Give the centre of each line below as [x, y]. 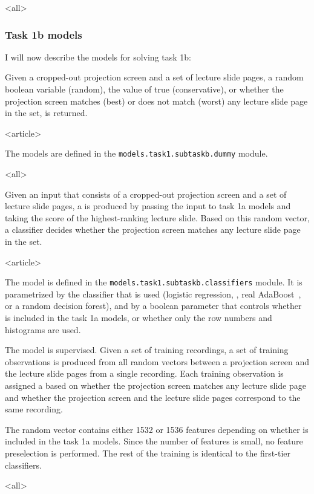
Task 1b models [44, 34]
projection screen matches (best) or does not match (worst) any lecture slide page [156, 101]
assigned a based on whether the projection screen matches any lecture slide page [155, 385]
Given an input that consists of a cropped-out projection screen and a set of [146, 194]
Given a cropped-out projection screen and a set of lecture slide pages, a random [154, 77]
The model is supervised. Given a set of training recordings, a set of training [147, 350]
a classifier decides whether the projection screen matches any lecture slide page [153, 229]
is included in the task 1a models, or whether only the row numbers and [139, 318]
